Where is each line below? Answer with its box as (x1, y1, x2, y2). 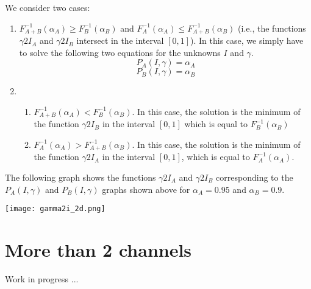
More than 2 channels (5, 237, 192, 262)
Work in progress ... (5, 272, 79, 285)
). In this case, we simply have (190, 34, 304, 47)
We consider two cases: (5, 1, 90, 13)
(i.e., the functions (238, 21, 306, 34)
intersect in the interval (76, 34, 164, 47)
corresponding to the (216, 170, 293, 183)
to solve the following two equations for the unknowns (19, 46, 221, 58)
